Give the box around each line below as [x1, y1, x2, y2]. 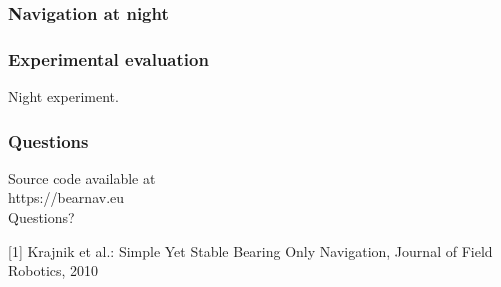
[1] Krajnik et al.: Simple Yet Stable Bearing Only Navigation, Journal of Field [8, 240, 493, 261]
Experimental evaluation [8, 46, 209, 71]
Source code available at [8, 167, 156, 188]
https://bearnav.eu [8, 187, 125, 208]
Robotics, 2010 [8, 260, 99, 281]
